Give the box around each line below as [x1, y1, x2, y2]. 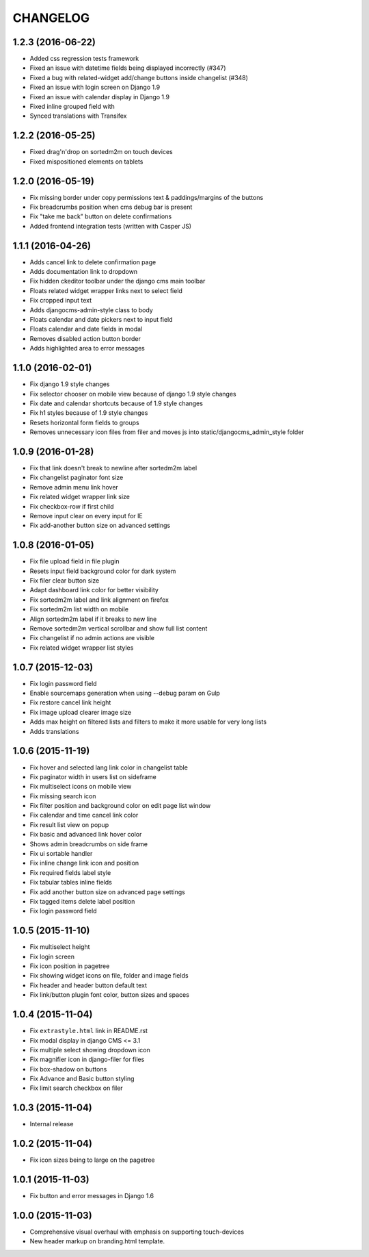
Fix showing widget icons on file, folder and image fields [29, 972, 189, 980]
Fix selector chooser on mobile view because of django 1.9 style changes [29, 390, 236, 398]
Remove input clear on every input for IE [29, 511, 143, 520]
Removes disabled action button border [29, 334, 141, 342]
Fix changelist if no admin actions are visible [29, 634, 155, 642]
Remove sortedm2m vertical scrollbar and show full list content [29, 624, 208, 633]
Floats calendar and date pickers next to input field [29, 316, 174, 324]
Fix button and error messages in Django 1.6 [29, 1192, 154, 1200]
